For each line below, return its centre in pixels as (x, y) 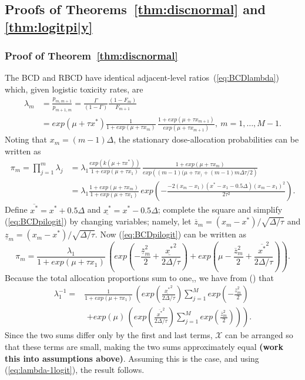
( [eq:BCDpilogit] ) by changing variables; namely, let (98, 221)
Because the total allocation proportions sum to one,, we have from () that (139, 277)
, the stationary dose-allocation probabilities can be (206, 139)
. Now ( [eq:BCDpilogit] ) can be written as (171, 234)
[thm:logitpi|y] (49, 26)
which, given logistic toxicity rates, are (74, 89)
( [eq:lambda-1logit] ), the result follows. (75, 370)
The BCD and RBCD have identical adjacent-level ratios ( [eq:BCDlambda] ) (142, 77)
